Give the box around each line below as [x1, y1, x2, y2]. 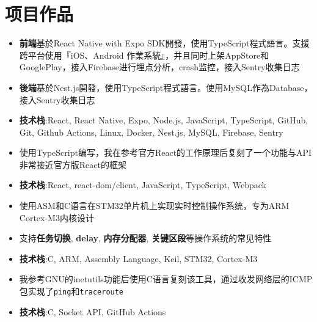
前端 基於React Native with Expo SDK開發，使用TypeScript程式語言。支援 [19, 37, 310, 49]
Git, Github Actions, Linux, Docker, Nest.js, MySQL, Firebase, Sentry [19, 125, 283, 138]
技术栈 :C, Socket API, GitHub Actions [19, 305, 166, 318]
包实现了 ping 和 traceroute [19, 285, 124, 298]
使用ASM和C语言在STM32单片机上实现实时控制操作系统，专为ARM [19, 199, 290, 212]
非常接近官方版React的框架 [19, 158, 126, 170]
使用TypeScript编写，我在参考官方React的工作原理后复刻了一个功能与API [19, 146, 312, 159]
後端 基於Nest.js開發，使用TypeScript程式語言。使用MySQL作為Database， [19, 81, 313, 93]
